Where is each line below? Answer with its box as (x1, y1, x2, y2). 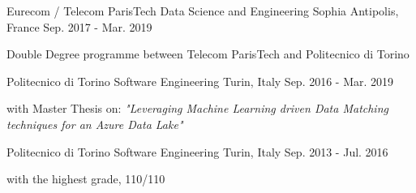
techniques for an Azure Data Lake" (6, 115, 183, 132)
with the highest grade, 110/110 (6, 170, 165, 187)
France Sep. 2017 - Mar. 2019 (6, 18, 152, 35)
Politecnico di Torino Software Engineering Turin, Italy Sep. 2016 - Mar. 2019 (6, 72, 394, 89)
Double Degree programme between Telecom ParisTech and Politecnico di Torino (6, 45, 410, 62)
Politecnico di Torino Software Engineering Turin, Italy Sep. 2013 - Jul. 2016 (6, 143, 388, 160)
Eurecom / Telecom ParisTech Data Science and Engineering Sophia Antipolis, (6, 2, 399, 19)
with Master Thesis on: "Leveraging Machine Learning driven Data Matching (6, 100, 388, 117)
